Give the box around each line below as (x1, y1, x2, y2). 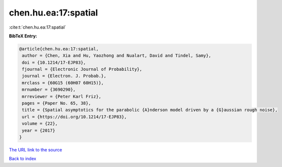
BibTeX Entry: (9, 33, 37, 39)
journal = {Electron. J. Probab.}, (22, 73, 107, 79)
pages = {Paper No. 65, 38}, (22, 100, 91, 106)
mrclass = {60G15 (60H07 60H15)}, (22, 80, 104, 85)
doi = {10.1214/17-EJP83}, (22, 60, 86, 65)
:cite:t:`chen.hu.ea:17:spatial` (9, 24, 66, 30)
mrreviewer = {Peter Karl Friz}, (22, 94, 101, 99)
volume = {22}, (22, 121, 58, 126)
